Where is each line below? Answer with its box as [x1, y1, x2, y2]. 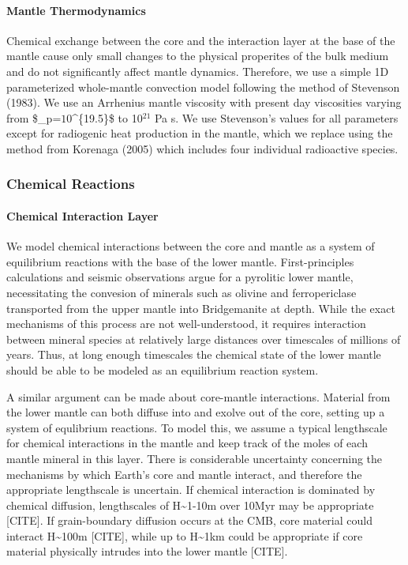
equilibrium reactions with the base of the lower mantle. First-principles [6, 253, 354, 269]
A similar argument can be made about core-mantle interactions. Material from [6, 388, 391, 405]
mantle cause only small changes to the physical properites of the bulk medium [6, 47, 389, 64]
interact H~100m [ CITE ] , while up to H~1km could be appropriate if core [6, 527, 363, 544]
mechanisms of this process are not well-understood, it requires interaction [6, 315, 366, 332]
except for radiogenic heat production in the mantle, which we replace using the [6, 125, 393, 141]
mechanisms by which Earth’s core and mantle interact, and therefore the [6, 465, 362, 482]
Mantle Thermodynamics [6, 2, 146, 18]
